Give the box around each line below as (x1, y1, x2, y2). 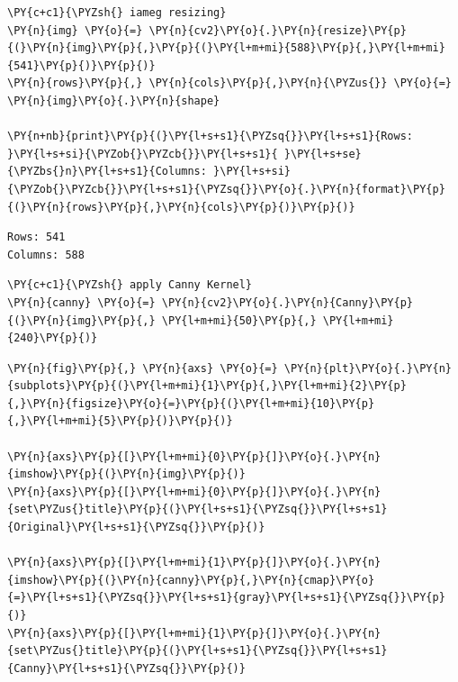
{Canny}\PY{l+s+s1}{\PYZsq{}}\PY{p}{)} (7, 661, 246, 675)
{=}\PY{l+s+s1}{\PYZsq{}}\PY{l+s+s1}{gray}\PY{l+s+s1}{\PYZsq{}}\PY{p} (7, 591, 445, 605)
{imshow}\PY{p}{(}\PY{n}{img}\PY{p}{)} (7, 468, 246, 481)
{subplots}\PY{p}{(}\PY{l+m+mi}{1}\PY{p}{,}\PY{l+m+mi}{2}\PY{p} (7, 379, 407, 393)
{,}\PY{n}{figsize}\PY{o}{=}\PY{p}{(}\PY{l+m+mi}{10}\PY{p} (7, 396, 375, 410)
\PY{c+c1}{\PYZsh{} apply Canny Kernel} (7, 278, 253, 292)
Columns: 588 (7, 248, 85, 261)
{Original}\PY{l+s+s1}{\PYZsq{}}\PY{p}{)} (7, 521, 265, 534)
